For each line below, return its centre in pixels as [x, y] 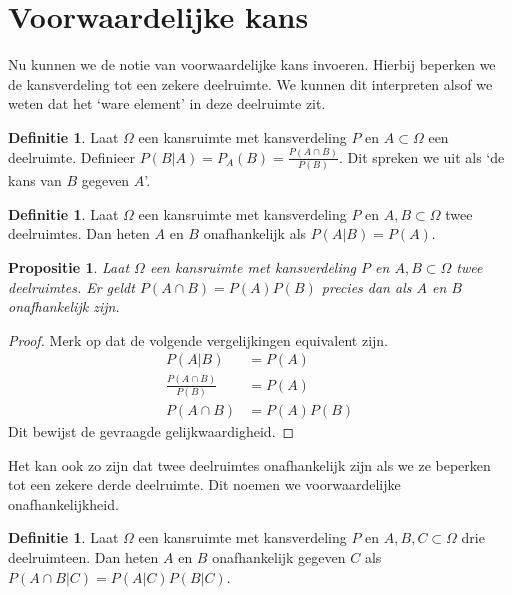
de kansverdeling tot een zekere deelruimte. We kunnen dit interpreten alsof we [250, 83]
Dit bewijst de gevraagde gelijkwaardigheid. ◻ [151, 431]
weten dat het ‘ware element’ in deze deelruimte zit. [167, 103]
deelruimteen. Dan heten [83, 556]
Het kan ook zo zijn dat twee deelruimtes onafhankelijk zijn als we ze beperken [249, 464]
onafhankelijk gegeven [279, 556]
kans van [35, 180]
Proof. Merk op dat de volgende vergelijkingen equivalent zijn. [198, 339]
